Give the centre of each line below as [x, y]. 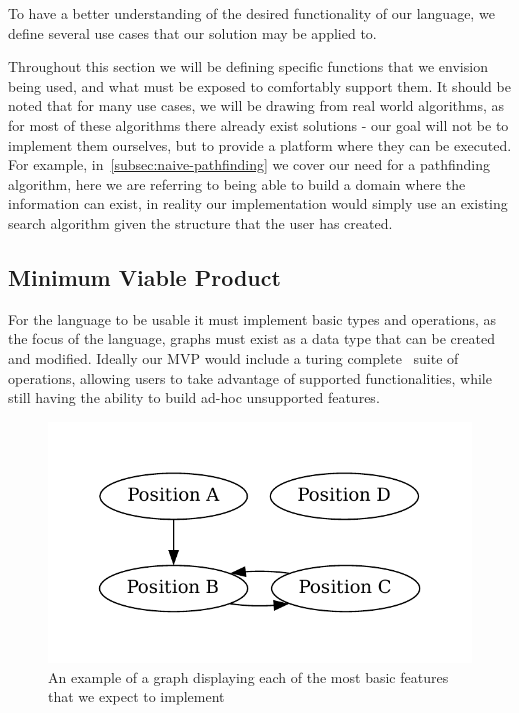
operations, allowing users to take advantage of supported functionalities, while [250, 377]
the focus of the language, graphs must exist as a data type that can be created [251, 338]
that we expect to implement [136, 696]
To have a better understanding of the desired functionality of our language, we [251, 13]
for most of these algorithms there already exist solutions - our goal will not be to [258, 124]
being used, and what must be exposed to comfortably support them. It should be [259, 85]
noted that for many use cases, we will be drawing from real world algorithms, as [256, 105]
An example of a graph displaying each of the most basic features [248, 676]
